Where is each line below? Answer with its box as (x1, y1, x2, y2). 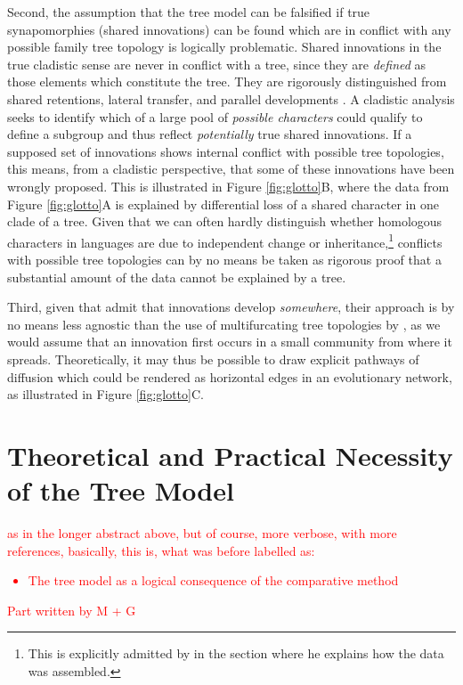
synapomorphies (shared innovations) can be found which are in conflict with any (7, 20, 451, 38)
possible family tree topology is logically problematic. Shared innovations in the (7, 37, 442, 56)
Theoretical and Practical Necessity (7, 436, 453, 473)
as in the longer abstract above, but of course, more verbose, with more (7, 524, 397, 542)
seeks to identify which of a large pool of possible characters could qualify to (7, 107, 423, 126)
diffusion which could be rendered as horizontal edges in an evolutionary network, (7, 367, 452, 386)
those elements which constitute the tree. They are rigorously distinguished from (7, 72, 447, 91)
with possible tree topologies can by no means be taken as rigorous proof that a (7, 249, 442, 268)
